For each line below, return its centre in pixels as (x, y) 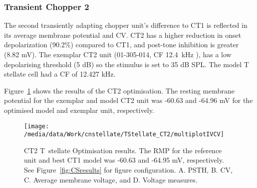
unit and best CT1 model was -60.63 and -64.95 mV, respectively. (124, 160)
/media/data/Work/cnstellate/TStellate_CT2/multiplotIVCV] (124, 135)
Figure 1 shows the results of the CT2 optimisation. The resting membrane (120, 90)
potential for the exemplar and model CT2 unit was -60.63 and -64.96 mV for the (128, 100)
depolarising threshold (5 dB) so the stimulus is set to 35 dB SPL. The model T (127, 64)
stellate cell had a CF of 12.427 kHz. (60, 74)
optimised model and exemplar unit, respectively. (79, 110)
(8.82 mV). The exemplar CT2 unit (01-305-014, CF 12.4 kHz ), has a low (118, 54)
